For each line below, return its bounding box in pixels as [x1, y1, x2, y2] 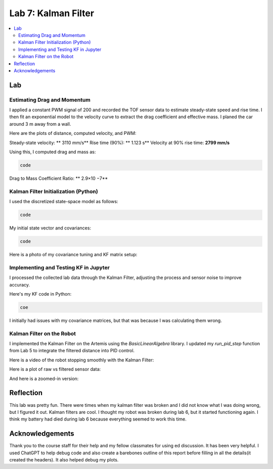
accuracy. [9, 282, 30, 288]
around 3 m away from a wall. [9, 121, 71, 127]
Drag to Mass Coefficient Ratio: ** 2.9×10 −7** [9, 175, 108, 181]
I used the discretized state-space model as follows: [9, 199, 118, 205]
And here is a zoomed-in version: [9, 376, 79, 382]
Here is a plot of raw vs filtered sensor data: [9, 366, 101, 372]
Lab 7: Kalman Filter [9, 8, 95, 19]
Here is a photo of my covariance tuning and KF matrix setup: [9, 252, 138, 258]
